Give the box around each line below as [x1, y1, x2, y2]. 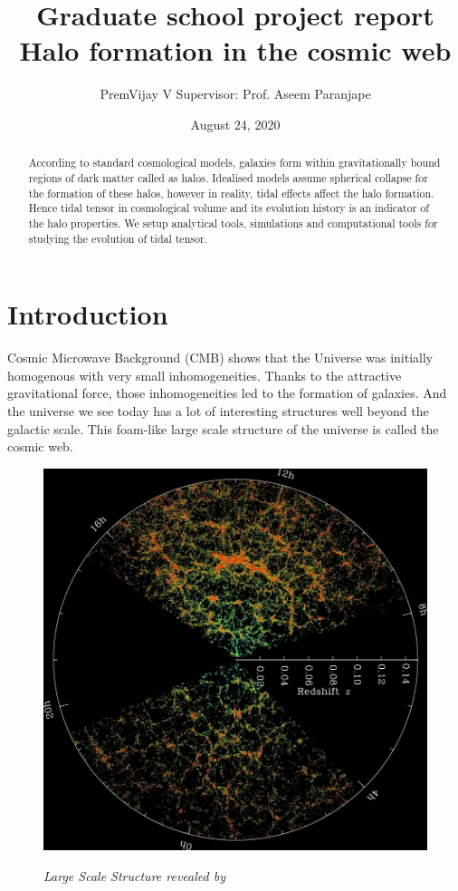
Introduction [7, 295, 168, 333]
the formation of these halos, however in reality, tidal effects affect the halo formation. [28, 185, 434, 200]
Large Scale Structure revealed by [43, 866, 225, 885]
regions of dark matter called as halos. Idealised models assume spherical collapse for [28, 169, 428, 185]
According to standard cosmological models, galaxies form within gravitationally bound [28, 155, 441, 170]
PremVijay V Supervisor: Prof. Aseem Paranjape [100, 84, 371, 103]
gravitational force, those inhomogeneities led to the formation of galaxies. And [7, 383, 447, 402]
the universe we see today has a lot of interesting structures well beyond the [7, 401, 429, 420]
